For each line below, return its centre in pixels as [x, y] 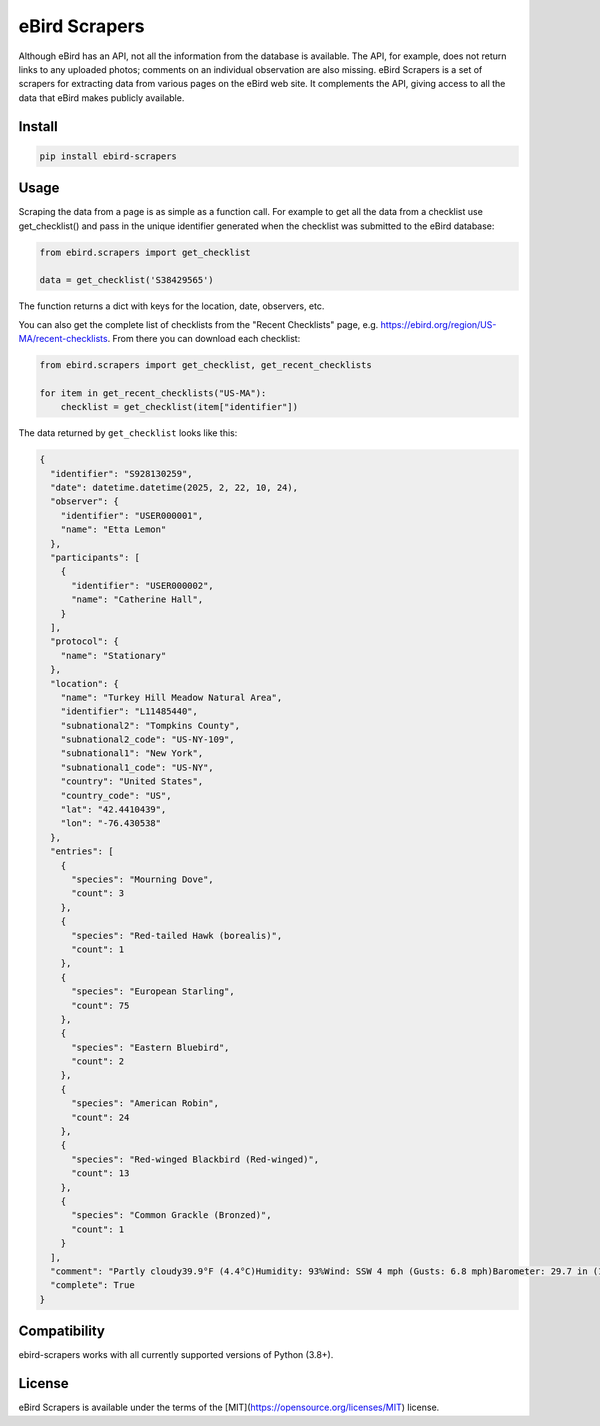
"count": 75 [100, 1005]
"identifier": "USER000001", [132, 515]
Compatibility [61, 1331]
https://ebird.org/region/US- [438, 324]
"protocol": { [85, 641]
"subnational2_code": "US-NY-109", [147, 739]
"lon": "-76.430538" [111, 823]
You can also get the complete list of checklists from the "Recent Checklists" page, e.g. [198, 324]
